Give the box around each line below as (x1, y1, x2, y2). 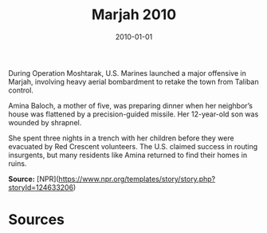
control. (8, 85, 34, 95)
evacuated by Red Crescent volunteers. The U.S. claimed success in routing (8, 141, 258, 151)
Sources (8, 211, 65, 229)
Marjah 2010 (91, 6, 177, 24)
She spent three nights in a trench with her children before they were (8, 133, 234, 143)
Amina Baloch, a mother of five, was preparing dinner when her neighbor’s (8, 101, 253, 110)
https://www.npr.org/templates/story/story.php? (58, 174, 216, 184)
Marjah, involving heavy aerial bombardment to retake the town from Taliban (8, 77, 259, 86)
